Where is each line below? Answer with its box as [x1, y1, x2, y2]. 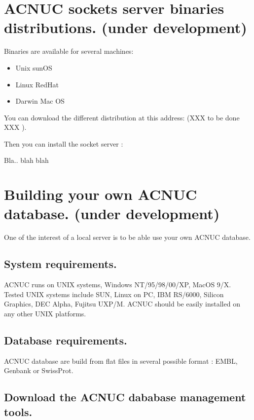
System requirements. [4, 256, 117, 271]
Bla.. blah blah [4, 155, 49, 165]
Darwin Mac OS [15, 96, 65, 106]
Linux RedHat [15, 79, 59, 89]
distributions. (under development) [4, 17, 247, 38]
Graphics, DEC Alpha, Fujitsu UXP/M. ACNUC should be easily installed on [4, 299, 240, 309]
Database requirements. [4, 332, 127, 347]
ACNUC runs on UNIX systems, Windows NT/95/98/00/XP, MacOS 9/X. [4, 279, 231, 290]
